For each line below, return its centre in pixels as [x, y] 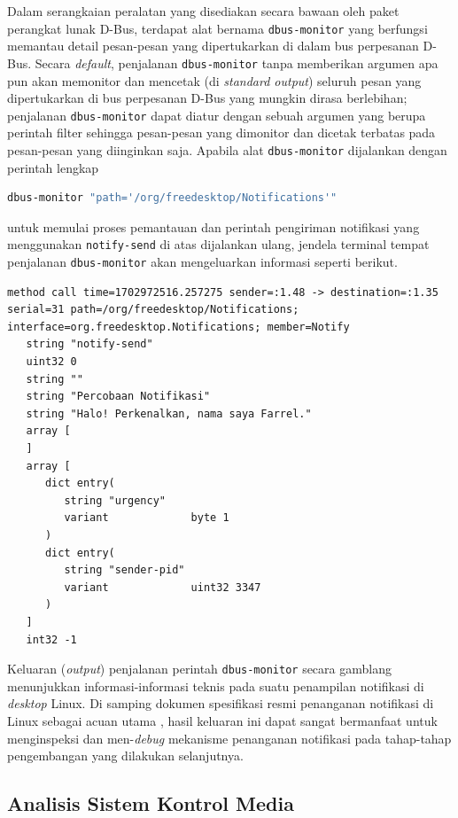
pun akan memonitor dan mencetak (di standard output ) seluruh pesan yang [214, 80]
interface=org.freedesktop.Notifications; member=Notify [179, 327]
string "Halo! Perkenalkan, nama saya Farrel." [169, 413]
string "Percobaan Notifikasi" [118, 397]
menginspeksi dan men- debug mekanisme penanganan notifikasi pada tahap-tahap [229, 738]
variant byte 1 [147, 518]
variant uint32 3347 [163, 587]
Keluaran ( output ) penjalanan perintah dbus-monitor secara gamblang [199, 669]
